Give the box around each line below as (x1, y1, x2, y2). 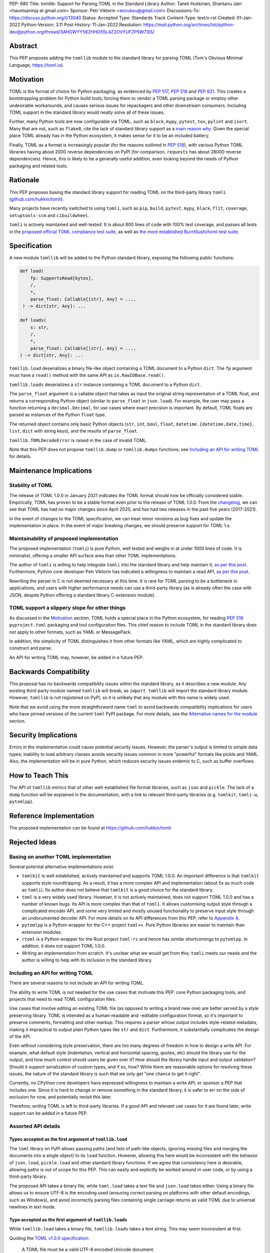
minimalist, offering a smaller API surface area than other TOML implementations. (9, 552, 177, 558)
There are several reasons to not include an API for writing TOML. (9, 980, 144, 986)
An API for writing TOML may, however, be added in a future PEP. (9, 654, 144, 660)
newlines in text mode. (9, 1203, 56, 1210)
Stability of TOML (9, 482, 52, 489)
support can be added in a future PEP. (9, 1110, 88, 1116)
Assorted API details (9, 1123, 60, 1130)
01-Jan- (236, 15, 253, 21)
